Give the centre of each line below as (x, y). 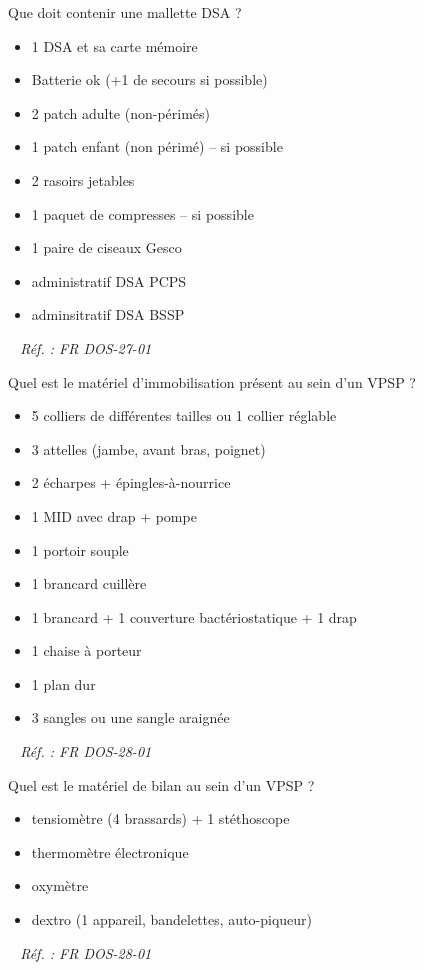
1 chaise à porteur (86, 650)
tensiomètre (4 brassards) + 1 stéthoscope (160, 818)
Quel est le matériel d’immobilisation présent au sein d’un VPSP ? (212, 381)
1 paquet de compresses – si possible (142, 213)
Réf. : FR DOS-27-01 (86, 347)
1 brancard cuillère (89, 583)
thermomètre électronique (110, 851)
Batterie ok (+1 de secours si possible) (149, 79)
